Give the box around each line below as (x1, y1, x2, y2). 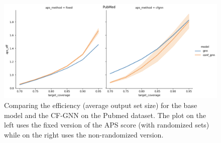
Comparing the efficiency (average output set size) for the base (4, 99, 197, 110)
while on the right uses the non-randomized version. (4, 129, 164, 139)
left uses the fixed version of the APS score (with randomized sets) (4, 119, 209, 130)
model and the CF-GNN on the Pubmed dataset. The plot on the (4, 109, 206, 120)
